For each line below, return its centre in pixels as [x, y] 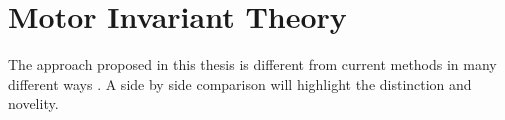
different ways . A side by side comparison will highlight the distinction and [240, 83]
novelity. [33, 103]
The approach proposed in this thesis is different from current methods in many [252, 64]
